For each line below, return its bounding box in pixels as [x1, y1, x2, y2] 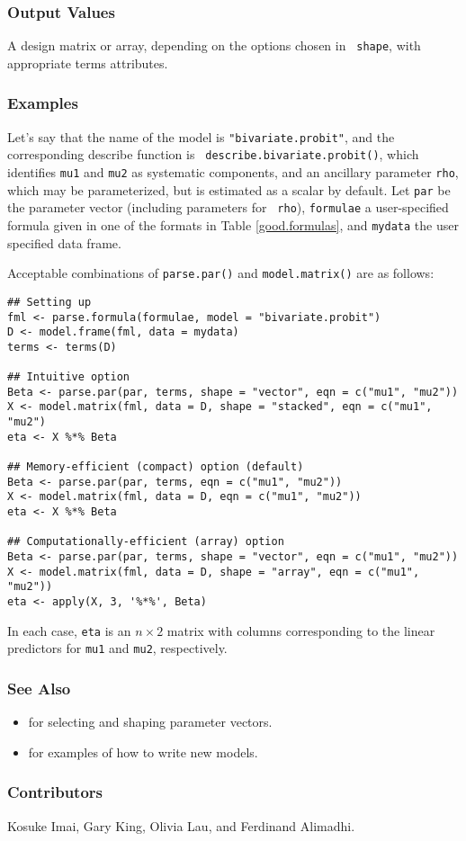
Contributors [7, 781, 103, 803]
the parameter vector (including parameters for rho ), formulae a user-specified [7, 198, 449, 217]
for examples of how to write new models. [28, 742, 258, 761]
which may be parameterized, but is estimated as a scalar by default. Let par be [7, 180, 451, 199]
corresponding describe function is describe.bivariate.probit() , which [7, 145, 419, 164]
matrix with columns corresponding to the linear [166, 621, 435, 640]
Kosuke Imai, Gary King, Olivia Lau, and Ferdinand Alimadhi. [7, 816, 355, 835]
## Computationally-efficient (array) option [7, 535, 284, 549]
